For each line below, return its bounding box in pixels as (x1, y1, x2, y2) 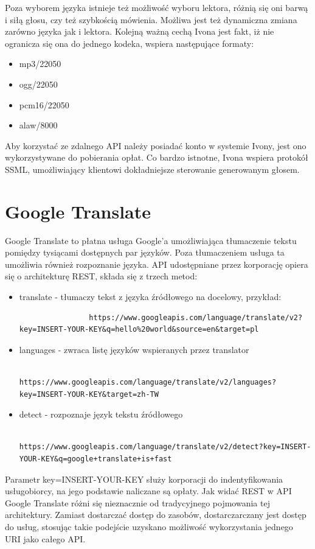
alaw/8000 (19, 119, 58, 131)
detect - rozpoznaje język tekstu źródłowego (19, 408, 183, 421)
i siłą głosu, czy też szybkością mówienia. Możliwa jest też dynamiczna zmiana (5, 13, 297, 26)
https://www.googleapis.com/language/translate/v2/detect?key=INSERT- (19, 442, 311, 452)
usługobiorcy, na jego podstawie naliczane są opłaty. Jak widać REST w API (5, 484, 292, 497)
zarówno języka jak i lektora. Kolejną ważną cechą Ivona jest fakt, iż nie (5, 25, 274, 38)
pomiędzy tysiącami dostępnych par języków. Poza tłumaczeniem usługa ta (5, 246, 285, 259)
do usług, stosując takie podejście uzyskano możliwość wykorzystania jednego (5, 520, 293, 533)
